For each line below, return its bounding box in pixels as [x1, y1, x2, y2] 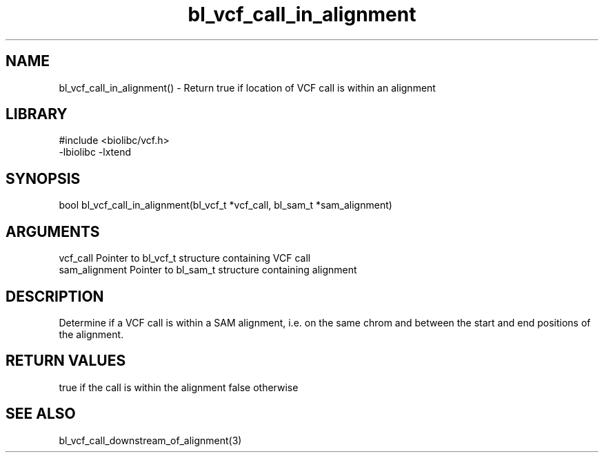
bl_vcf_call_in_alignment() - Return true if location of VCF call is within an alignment [59, 81, 436, 94]
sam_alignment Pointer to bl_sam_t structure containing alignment [59, 264, 357, 276]
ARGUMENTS [6, 222, 100, 240]
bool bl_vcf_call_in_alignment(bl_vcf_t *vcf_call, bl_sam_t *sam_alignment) [59, 199, 392, 211]
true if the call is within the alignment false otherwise [59, 381, 299, 393]
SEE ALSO [6, 405, 76, 423]
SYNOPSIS [6, 169, 81, 187]
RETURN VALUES [6, 352, 126, 370]
